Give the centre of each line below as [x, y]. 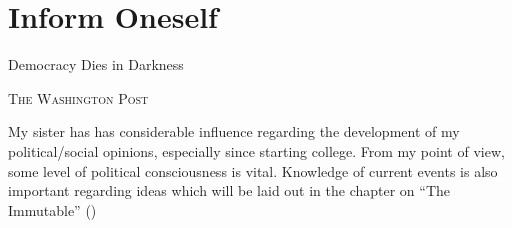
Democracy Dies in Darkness [96, 64]
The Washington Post [78, 97]
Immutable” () [52, 209]
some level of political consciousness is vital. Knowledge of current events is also [253, 170]
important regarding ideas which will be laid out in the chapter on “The [229, 190]
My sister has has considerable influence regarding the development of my [234, 131]
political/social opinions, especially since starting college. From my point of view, [256, 150]
